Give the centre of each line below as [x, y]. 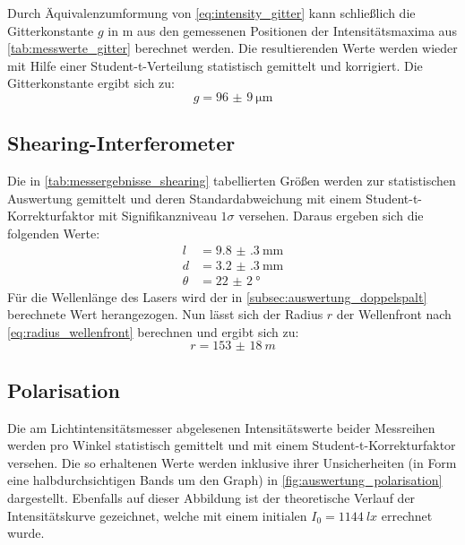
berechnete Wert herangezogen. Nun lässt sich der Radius [165, 314]
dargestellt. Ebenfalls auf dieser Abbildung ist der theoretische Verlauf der [211, 497]
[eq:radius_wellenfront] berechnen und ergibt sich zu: [153, 331]
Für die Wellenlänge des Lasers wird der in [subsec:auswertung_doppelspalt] [217, 296]
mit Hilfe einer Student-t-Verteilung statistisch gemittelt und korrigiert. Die [215, 65]
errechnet [407, 515]
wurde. [26, 533]
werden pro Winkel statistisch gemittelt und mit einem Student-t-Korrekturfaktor [232, 445]
